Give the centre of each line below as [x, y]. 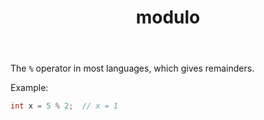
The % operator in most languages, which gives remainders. [132, 68]
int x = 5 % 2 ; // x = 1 [64, 106]
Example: [29, 88]
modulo [168, 17]
